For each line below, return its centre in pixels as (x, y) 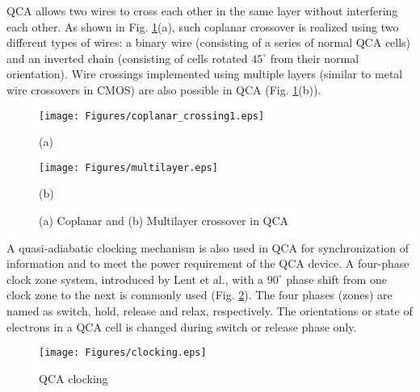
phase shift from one (336, 279)
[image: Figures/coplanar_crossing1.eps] (152, 116)
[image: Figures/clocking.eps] (123, 353)
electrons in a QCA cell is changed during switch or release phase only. (182, 326)
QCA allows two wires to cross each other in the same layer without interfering (202, 10)
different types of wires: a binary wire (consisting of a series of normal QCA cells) (209, 42)
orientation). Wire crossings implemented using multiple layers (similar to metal (205, 74)
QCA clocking (73, 378)
